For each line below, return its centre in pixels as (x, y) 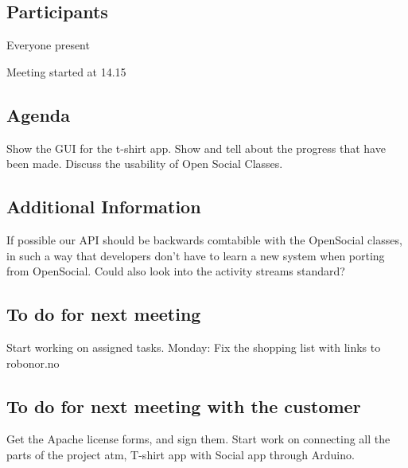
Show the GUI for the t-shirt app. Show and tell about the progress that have (196, 148)
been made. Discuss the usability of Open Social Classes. (145, 164)
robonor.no (33, 363)
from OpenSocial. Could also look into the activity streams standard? (176, 271)
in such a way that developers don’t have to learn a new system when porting (196, 255)
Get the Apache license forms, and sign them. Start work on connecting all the (198, 439)
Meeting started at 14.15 (66, 71)
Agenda (38, 114)
